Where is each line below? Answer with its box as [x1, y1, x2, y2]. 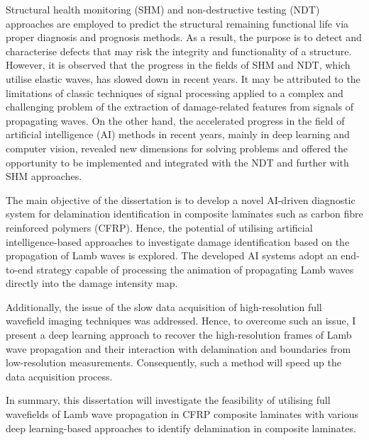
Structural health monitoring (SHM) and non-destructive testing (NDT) [6, 2, 320, 16]
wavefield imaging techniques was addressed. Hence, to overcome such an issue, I [6, 313, 356, 328]
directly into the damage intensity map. [6, 276, 178, 290]
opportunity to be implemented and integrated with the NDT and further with [6, 154, 349, 169]
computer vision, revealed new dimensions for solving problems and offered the [6, 140, 348, 155]
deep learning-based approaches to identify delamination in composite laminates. [6, 420, 356, 435]
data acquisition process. [6, 368, 113, 383]
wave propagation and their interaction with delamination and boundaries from [6, 341, 351, 356]
